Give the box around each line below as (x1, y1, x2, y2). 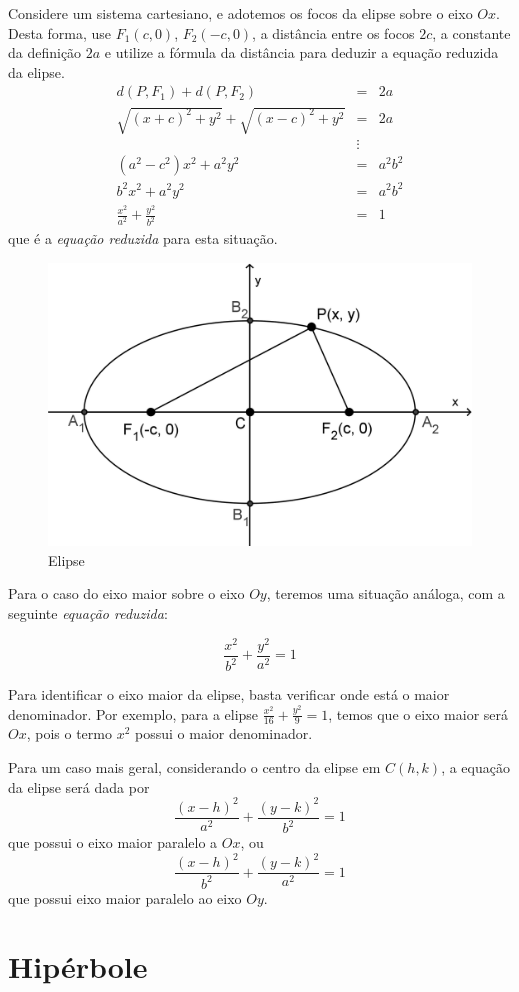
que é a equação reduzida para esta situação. (8, 228, 278, 249)
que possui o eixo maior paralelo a (8, 832, 218, 853)
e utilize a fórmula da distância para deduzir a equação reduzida (104, 42, 499, 63)
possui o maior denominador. (135, 723, 313, 744)
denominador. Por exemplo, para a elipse (8, 703, 259, 724)
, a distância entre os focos (252, 22, 415, 43)
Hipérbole (8, 946, 148, 987)
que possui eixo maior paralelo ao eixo (8, 887, 242, 908)
